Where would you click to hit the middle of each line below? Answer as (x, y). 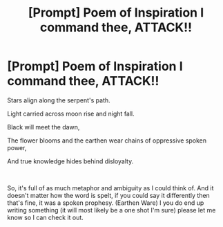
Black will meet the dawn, (43, 127)
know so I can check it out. (46, 217)
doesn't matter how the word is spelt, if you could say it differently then (109, 195)
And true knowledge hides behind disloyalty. (70, 161)
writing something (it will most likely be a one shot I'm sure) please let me (111, 210)
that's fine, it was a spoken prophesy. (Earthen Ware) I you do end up (106, 203)
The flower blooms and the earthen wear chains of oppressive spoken (107, 140)
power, (17, 147)
